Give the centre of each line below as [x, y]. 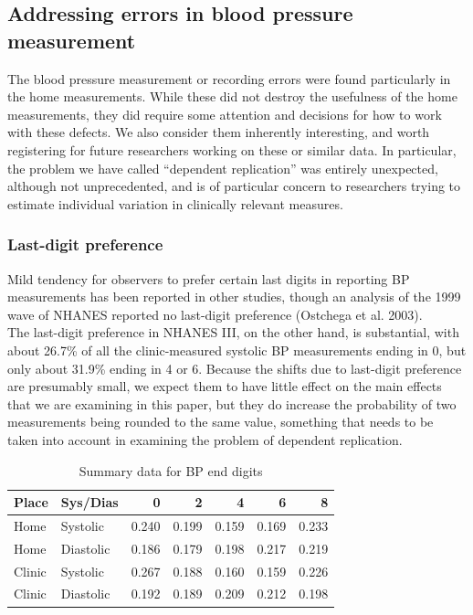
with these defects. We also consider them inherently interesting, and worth [219, 132]
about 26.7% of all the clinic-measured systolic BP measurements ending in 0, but [237, 350]
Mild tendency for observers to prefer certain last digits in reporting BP [209, 278]
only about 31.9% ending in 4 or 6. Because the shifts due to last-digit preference [235, 368]
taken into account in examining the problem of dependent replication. [205, 439]
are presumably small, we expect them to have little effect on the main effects [225, 386]
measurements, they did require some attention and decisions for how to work [225, 114]
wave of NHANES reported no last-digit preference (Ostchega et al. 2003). [215, 314]
